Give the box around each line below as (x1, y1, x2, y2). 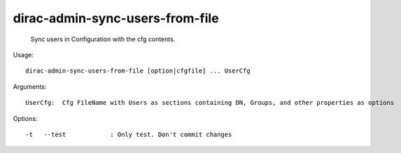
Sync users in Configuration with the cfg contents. (30, 35, 176, 43)
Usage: (13, 50, 34, 59)
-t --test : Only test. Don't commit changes (25, 130, 232, 138)
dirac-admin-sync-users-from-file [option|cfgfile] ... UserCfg (25, 67, 251, 75)
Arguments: (13, 82, 47, 91)
